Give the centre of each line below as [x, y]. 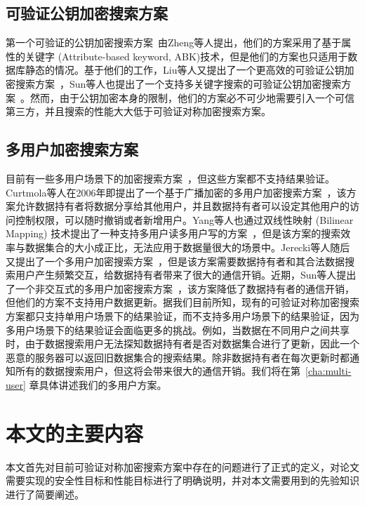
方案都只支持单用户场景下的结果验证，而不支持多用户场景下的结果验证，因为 [182, 315]
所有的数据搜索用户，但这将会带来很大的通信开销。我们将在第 [158, 371]
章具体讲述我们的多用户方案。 [98, 384]
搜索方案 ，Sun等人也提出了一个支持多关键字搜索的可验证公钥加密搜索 [178, 83]
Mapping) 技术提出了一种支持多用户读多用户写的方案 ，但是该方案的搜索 [173, 233]
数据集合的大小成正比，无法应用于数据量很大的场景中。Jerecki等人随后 [187, 247]
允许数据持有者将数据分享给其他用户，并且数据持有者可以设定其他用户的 [182, 206]
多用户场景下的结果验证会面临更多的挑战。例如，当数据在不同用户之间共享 [178, 329]
